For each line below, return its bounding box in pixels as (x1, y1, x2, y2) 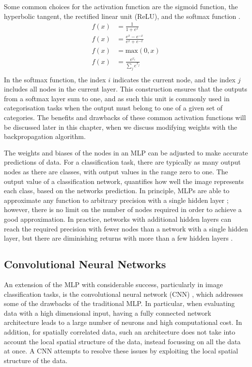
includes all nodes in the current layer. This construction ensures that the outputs (4, 84, 248, 94)
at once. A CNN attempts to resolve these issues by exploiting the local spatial (4, 346, 238, 356)
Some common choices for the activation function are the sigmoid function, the (4, 1, 238, 11)
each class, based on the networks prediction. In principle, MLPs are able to (4, 185, 230, 196)
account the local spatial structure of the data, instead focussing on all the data (4, 336, 241, 346)
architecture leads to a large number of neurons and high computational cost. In (4, 317, 242, 327)
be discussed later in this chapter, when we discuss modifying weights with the (4, 122, 237, 132)
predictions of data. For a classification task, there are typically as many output (4, 157, 241, 167)
